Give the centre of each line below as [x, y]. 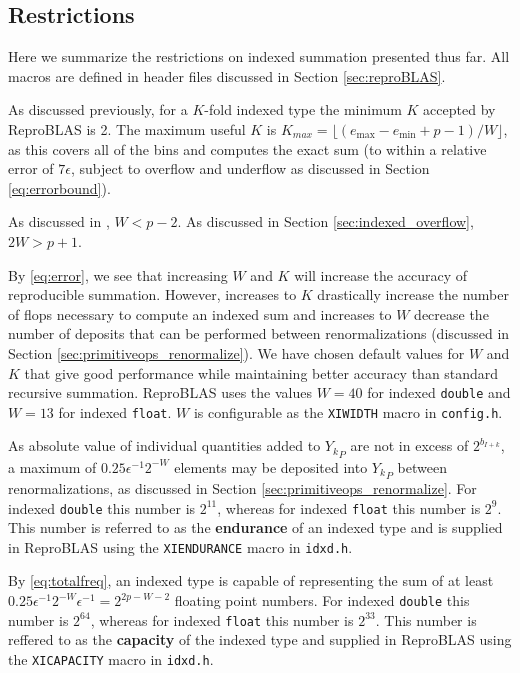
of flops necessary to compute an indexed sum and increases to [200, 313]
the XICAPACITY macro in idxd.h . [111, 658]
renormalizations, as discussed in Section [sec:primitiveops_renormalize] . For [242, 487]
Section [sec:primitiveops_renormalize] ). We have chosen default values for [236, 352]
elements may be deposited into [271, 466]
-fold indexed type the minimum [303, 109]
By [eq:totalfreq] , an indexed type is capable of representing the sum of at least [251, 580]
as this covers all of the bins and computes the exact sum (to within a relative [247, 148]
